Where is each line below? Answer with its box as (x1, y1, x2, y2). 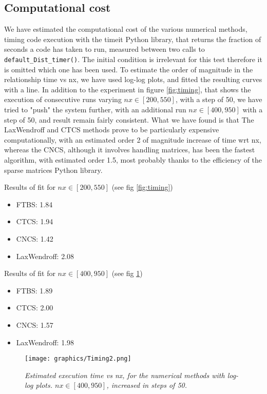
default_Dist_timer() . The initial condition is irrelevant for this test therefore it (4, 53, 262, 64)
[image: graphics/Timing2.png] (25, 355, 131, 363)
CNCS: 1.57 (16, 319, 53, 330)
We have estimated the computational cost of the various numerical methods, (4, 24, 247, 34)
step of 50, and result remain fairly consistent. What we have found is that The (4, 114, 254, 125)
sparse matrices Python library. (4, 164, 103, 175)
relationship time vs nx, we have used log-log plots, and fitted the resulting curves (4, 74, 262, 85)
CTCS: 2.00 (16, 302, 53, 313)
